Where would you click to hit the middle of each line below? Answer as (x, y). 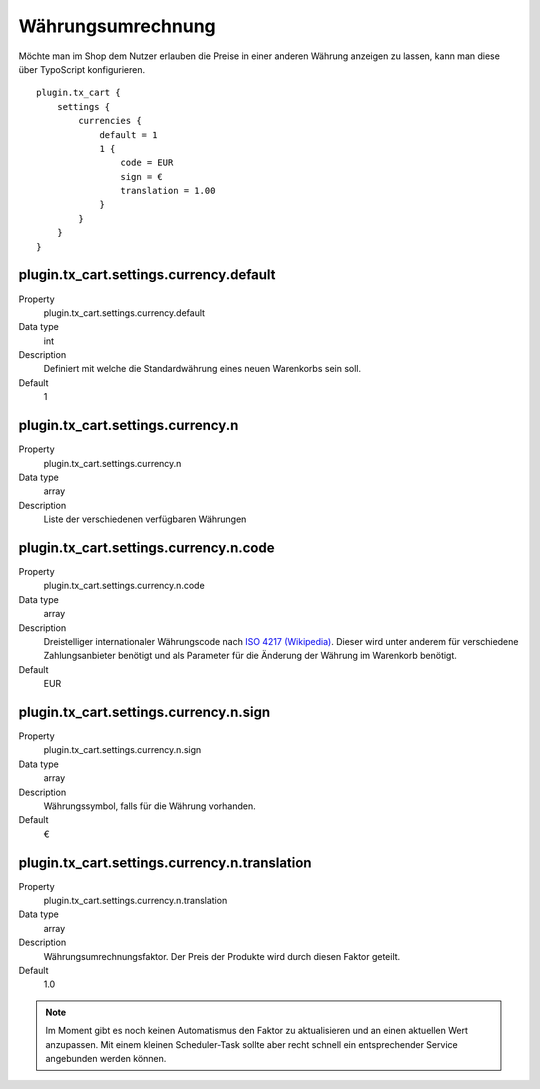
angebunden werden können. (106, 1058)
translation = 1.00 (168, 191)
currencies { (110, 121)
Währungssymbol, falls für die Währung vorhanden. (150, 806)
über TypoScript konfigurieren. (82, 69)
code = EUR (147, 163)
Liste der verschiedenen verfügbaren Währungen (145, 519)
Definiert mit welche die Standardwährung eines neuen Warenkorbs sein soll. (202, 369)
